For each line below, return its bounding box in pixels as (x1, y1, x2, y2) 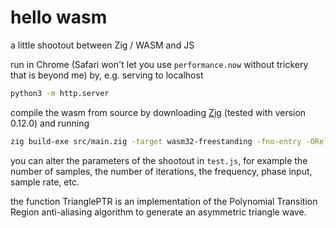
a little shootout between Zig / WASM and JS (10, 39, 195, 51)
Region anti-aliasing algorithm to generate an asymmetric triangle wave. (10, 206, 307, 218)
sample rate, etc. (10, 176, 80, 188)
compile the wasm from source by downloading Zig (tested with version (10, 106, 307, 118)
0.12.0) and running (10, 117, 90, 129)
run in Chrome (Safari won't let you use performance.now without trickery (10, 58, 309, 70)
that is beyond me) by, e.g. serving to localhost (10, 69, 204, 81)
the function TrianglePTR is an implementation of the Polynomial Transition (10, 195, 318, 207)
